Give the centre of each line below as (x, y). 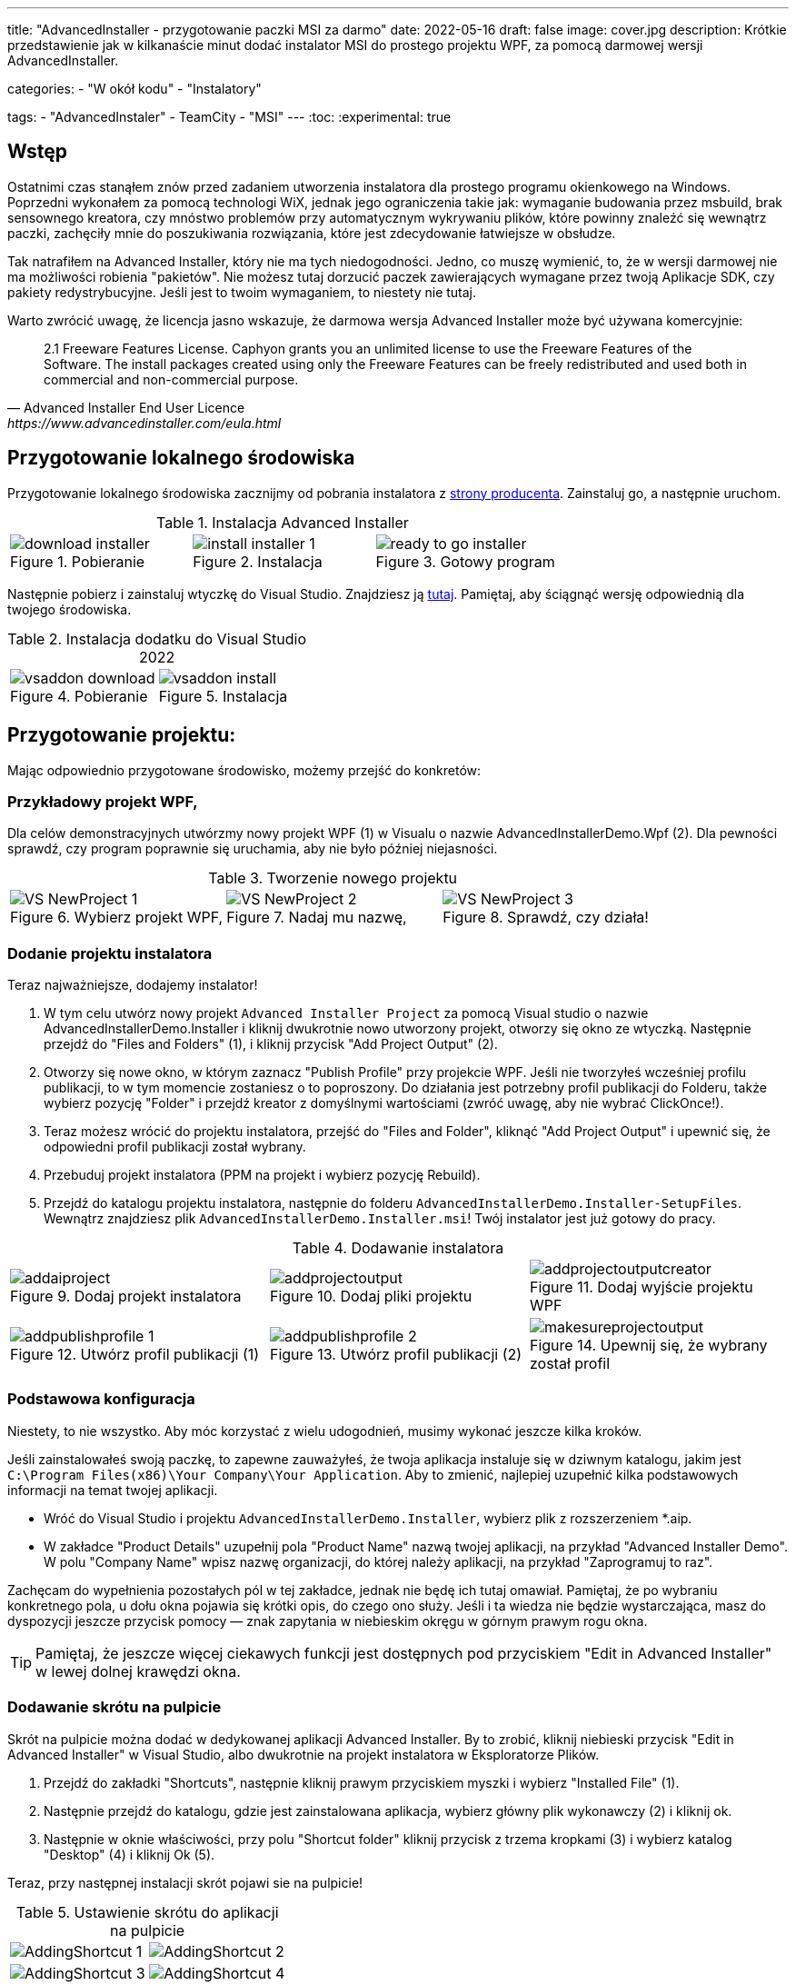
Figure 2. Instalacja (258, 561)
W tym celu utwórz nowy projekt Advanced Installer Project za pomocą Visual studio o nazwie (346, 1013)
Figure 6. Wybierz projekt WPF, (117, 918)
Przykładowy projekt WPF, (103, 801)
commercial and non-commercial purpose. (171, 379)
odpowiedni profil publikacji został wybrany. (175, 1147)
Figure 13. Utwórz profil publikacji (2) (396, 1355)
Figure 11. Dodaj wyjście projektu (641, 1287)
